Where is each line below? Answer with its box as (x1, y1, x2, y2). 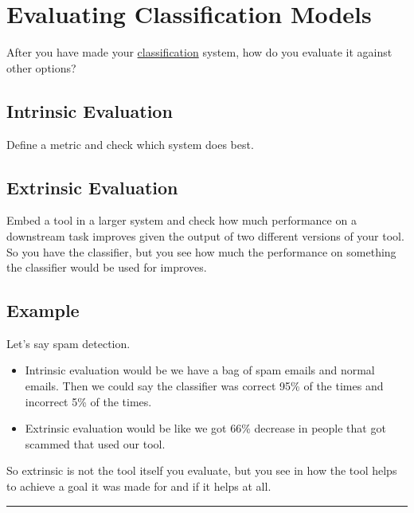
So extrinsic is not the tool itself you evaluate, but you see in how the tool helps (6, 462, 397, 479)
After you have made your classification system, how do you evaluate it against (6, 44, 393, 61)
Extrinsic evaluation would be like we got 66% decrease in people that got (25, 420, 386, 437)
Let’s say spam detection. (6, 335, 131, 351)
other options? (6, 59, 76, 76)
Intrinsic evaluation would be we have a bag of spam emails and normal (25, 362, 375, 378)
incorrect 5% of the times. (25, 393, 152, 409)
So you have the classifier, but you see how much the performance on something (6, 243, 396, 260)
